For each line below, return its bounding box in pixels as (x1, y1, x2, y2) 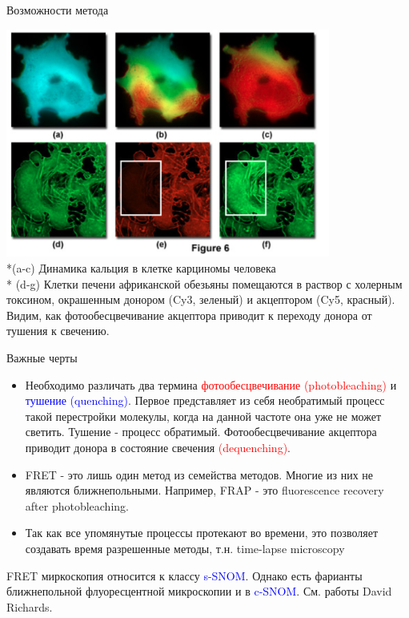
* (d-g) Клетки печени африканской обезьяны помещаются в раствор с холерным (6, 275, 403, 292)
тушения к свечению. (6, 322, 110, 339)
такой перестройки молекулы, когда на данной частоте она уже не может (25, 407, 382, 424)
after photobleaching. (25, 497, 129, 514)
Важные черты (6, 349, 78, 366)
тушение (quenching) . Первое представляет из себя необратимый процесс (25, 392, 385, 409)
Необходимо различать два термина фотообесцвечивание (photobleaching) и (25, 376, 397, 393)
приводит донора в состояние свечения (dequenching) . (25, 438, 291, 455)
